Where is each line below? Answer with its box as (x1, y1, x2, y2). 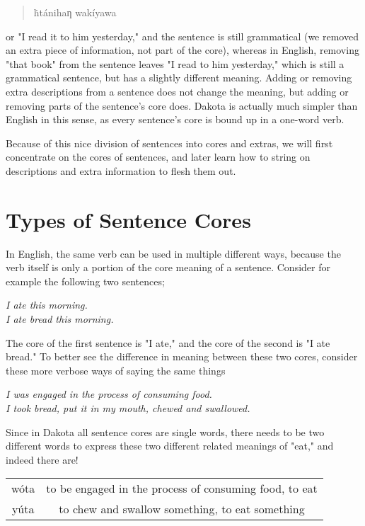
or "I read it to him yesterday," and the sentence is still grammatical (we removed (6, 28, 359, 43)
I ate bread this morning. (6, 311, 114, 326)
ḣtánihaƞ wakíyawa (33, 5, 117, 19)
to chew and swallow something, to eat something (59, 501, 305, 518)
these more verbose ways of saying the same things (6, 362, 226, 377)
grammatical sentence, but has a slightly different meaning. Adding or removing (6, 70, 352, 85)
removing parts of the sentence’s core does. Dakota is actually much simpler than (6, 98, 358, 113)
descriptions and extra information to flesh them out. (6, 163, 236, 178)
